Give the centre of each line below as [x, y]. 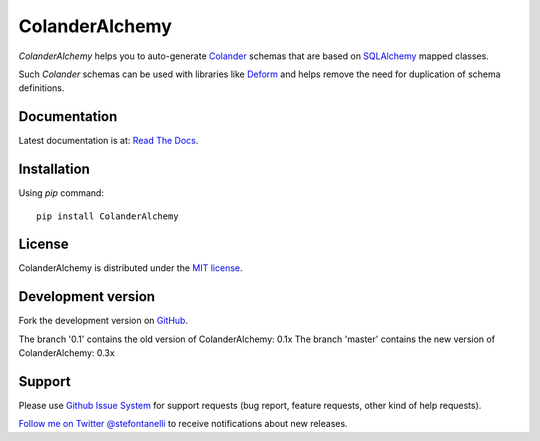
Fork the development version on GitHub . [103, 321]
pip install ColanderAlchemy [107, 216]
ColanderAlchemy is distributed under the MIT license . [131, 268]
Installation [54, 169]
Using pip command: [61, 193]
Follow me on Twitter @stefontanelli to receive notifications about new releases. [183, 424]
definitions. [41, 88]
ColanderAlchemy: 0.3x [66, 353]
